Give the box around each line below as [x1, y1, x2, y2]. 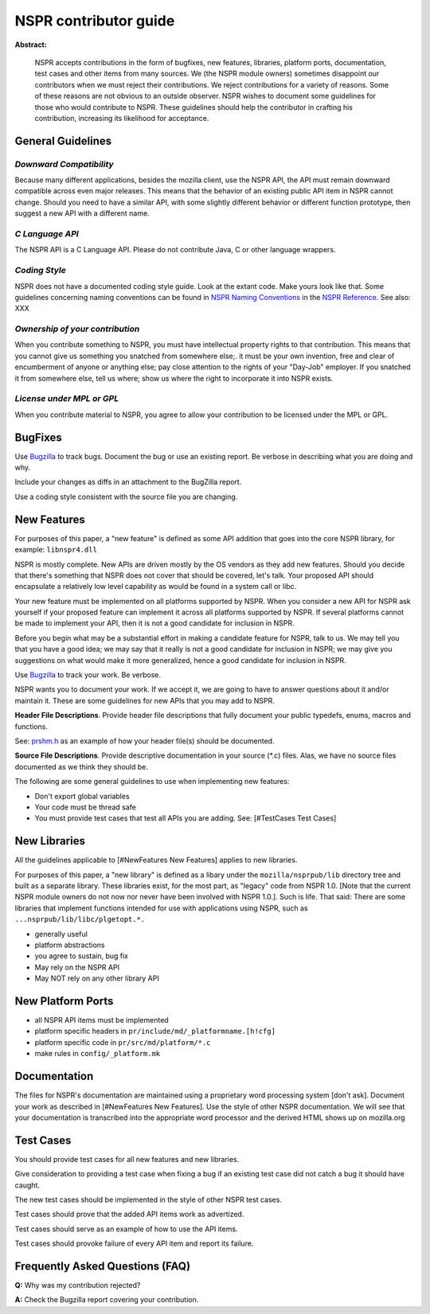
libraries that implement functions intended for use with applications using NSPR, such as [14, 903, 308, 913]
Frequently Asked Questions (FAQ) [14, 1259, 191, 1273]
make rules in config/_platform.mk [34, 1049, 161, 1059]
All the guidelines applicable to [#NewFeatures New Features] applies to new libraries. [14, 856, 298, 865]
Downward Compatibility [14, 158, 115, 170]
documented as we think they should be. [14, 762, 149, 771]
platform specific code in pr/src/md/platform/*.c [34, 1037, 211, 1047]
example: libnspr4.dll [14, 545, 97, 555]
